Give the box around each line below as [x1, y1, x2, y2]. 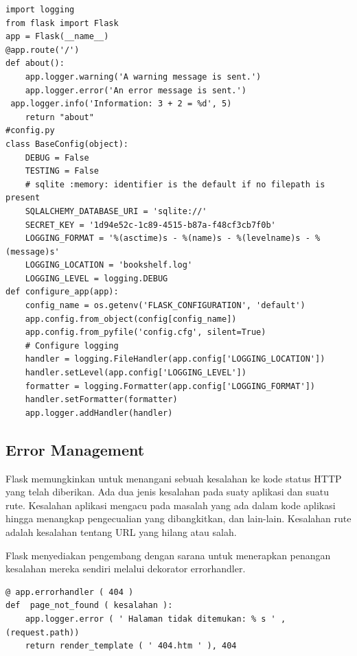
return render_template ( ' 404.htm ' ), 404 [25, 641, 237, 651]
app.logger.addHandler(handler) [25, 408, 173, 418]
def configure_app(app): [5, 287, 119, 297]
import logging [5, 5, 75, 14]
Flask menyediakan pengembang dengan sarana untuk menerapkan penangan [5, 548, 331, 562]
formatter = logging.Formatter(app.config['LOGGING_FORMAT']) [25, 381, 316, 391]
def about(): [5, 58, 65, 69]
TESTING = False [25, 166, 100, 176]
